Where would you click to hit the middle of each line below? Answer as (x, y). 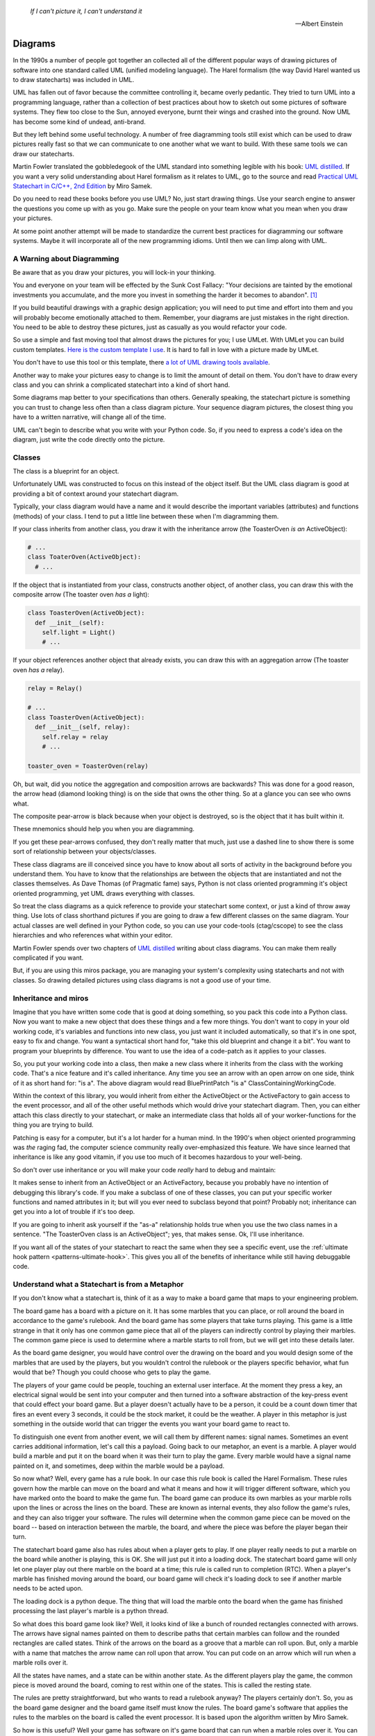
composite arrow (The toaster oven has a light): (81, 594)
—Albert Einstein (319, 24)
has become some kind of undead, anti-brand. (79, 122)
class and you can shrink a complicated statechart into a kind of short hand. (122, 385)
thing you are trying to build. (53, 1125)
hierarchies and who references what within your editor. (93, 935)
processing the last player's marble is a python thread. (91, 1611)
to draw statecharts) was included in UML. (74, 80)
